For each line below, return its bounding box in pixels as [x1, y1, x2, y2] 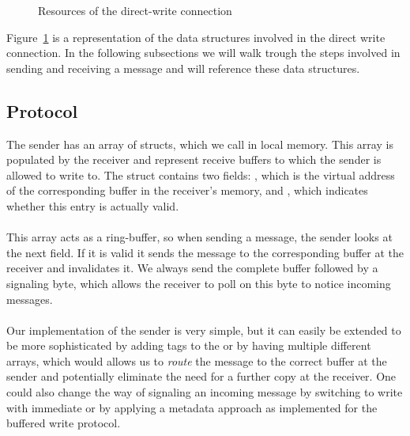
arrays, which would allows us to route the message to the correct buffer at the [6, 352, 387, 369]
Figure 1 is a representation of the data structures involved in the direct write [6, 28, 386, 45]
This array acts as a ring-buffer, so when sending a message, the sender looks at [6, 229, 393, 245]
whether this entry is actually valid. [6, 197, 179, 214]
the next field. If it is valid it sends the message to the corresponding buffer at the [6, 244, 404, 260]
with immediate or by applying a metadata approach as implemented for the [6, 399, 378, 415]
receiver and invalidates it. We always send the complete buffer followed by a [6, 260, 378, 276]
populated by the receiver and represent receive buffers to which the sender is [6, 151, 382, 168]
